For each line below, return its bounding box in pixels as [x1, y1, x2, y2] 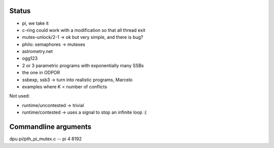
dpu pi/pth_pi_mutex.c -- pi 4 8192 [9, 136, 82, 142]
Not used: [9, 93, 30, 99]
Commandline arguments [9, 123, 91, 131]
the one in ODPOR [22, 70, 60, 76]
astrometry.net [22, 48, 53, 55]
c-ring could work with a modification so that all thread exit [22, 27, 146, 33]
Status [9, 7, 31, 15]
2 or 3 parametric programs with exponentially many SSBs [22, 62, 144, 68]
